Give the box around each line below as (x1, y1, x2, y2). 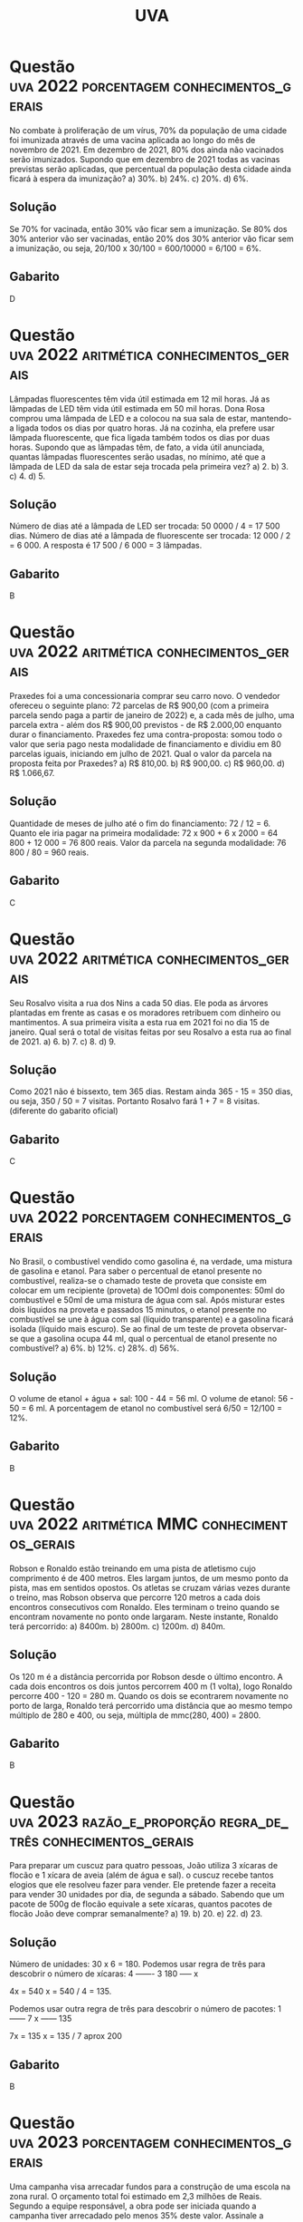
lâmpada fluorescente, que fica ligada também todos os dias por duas (9, 432, 270, 442)
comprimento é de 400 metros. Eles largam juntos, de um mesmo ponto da (9, 1572, 289, 1583)
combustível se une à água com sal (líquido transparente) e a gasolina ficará (9, 1314, 294, 1324)
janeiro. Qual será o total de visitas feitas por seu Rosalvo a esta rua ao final (9, 1026, 292, 1037)
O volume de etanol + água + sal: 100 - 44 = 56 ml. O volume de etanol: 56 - (9, 1393, 294, 1403)
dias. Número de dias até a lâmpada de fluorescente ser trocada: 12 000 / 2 (9, 530, 291, 541)
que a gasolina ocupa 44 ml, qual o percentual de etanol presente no (20, 1334, 278, 1344)
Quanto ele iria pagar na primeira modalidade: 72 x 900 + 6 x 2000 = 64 (9, 827, 279, 839)
